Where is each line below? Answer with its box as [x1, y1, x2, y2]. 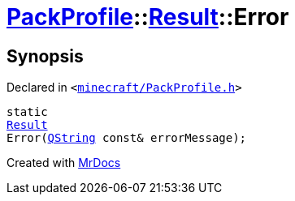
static [7, 105, 48, 119]
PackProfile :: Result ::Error [7, 3, 289, 31]
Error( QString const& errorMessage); [7, 131, 247, 145]
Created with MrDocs [7, 156, 121, 170]
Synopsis [7, 45, 84, 66]
